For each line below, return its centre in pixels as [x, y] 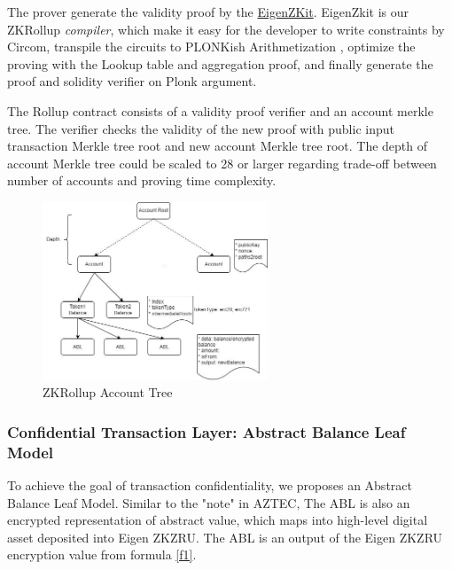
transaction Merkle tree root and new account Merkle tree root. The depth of [218, 146]
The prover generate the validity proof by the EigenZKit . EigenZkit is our [208, 12]
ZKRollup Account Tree [108, 392]
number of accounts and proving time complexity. [142, 180]
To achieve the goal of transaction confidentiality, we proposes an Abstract [210, 485]
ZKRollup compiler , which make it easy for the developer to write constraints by [226, 29]
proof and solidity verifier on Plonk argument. [132, 81]
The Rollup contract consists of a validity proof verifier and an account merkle [220, 110]
